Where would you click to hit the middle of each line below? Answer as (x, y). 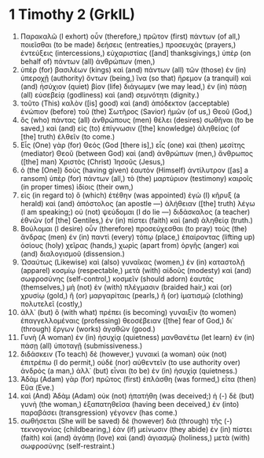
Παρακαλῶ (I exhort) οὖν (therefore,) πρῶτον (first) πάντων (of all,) (130, 36)
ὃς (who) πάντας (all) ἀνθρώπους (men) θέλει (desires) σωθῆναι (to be (137, 120)
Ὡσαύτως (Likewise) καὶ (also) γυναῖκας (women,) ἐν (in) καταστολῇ (132, 262)
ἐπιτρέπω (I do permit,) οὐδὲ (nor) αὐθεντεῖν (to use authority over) (130, 362)
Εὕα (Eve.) (37, 387)
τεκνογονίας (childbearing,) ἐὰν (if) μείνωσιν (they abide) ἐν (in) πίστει (136, 429)
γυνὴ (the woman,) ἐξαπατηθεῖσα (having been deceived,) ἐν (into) (130, 404)
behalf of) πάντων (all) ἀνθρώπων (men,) (88, 61)
